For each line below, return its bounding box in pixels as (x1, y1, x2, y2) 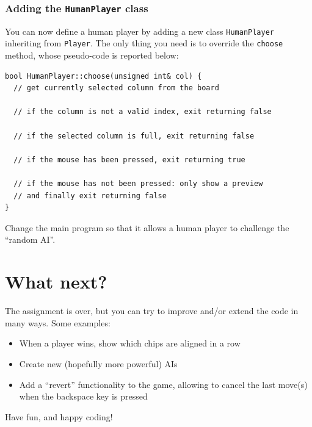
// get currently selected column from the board (13, 84, 219, 93)
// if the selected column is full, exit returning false (13, 131, 255, 140)
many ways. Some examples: (5, 316, 111, 329)
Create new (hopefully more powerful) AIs (19, 357, 178, 370)
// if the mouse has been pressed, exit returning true (13, 155, 245, 164)
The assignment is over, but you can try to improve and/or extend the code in (5, 304, 299, 317)
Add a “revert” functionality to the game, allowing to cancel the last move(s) (19, 378, 308, 390)
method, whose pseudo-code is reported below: (5, 49, 179, 62)
